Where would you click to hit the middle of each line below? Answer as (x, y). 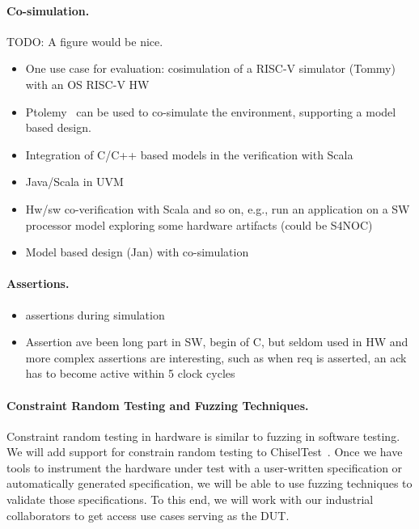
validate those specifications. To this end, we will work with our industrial (190, 499)
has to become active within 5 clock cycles (130, 373)
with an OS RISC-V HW (87, 84)
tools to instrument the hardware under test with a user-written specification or (205, 467)
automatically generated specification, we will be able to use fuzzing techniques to (209, 483)
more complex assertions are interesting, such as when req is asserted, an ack (216, 357)
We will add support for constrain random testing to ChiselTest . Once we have (205, 452)
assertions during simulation (95, 314)
